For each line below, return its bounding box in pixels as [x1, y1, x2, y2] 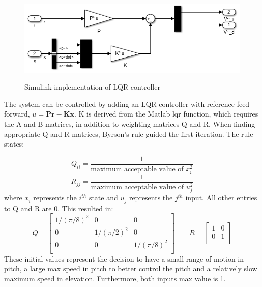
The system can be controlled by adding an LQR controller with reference [4, 98, 235, 109]
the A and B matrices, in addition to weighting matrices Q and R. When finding [4, 119, 255, 129]
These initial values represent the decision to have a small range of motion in [4, 253, 244, 264]
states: [4, 138, 24, 149]
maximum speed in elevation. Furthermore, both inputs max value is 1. [4, 273, 226, 283]
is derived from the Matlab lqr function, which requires [86, 108, 258, 119]
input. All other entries [185, 192, 257, 203]
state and [89, 192, 118, 203]
